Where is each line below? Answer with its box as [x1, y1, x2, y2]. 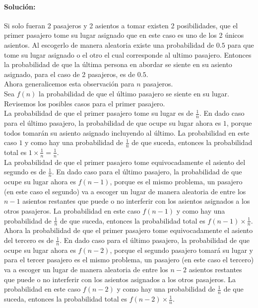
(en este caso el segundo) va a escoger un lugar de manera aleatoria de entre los [4, 186, 246, 196]
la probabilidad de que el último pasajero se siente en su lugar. [39, 88, 229, 98]
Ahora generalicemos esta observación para [4, 78, 134, 89]
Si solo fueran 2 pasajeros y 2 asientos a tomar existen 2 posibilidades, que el [4, 20, 238, 30]
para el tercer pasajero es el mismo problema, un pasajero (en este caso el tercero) [4, 254, 254, 265]
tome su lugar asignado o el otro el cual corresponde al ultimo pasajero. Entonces [4, 49, 252, 60]
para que [227, 39, 254, 50]
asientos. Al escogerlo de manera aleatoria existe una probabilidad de [4, 39, 214, 50]
